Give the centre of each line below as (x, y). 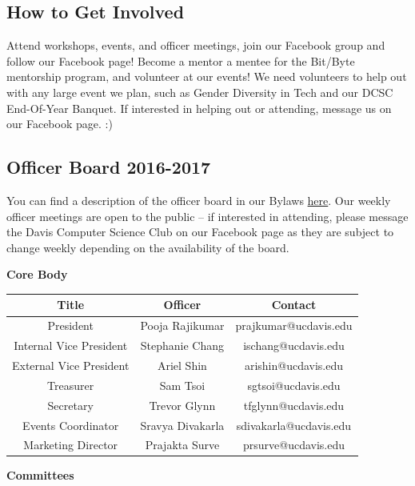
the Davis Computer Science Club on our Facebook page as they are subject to (200, 232)
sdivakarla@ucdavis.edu (294, 425)
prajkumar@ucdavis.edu (294, 325)
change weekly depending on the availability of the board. (148, 247)
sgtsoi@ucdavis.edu (294, 385)
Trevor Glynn (182, 405)
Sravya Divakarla (182, 425)
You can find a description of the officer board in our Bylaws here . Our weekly (199, 200)
